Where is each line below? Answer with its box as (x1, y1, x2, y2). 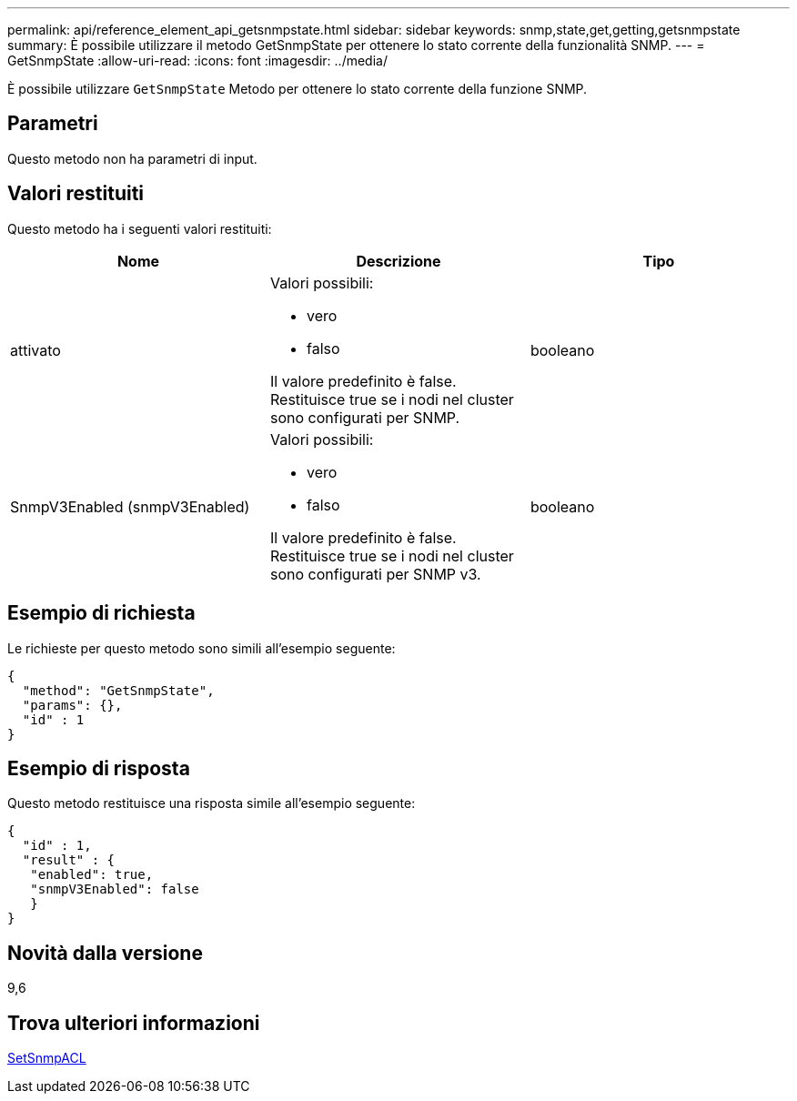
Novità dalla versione (7, 941, 203, 965)
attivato (10, 340, 61, 359)
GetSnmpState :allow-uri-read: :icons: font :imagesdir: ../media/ (7, 53, 388, 68)
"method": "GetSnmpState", (22, 682, 215, 698)
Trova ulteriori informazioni (7, 1011, 260, 1035)
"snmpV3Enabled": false (30, 882, 199, 897)
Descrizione (356, 251, 441, 270)
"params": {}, (22, 697, 123, 712)
